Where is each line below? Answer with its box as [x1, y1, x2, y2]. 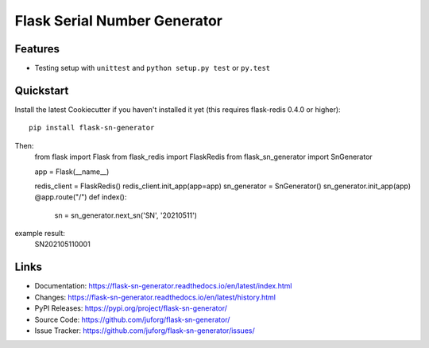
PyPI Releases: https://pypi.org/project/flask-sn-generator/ [34, 304, 228, 313]
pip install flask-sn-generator [29, 123, 155, 133]
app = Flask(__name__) [34, 167, 110, 176]
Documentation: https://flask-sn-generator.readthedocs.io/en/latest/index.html [34, 281, 292, 291]
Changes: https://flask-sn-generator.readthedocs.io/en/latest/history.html [34, 292, 276, 302]
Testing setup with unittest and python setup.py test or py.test [34, 64, 270, 73]
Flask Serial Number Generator [14, 12, 222, 29]
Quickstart [14, 83, 69, 97]
